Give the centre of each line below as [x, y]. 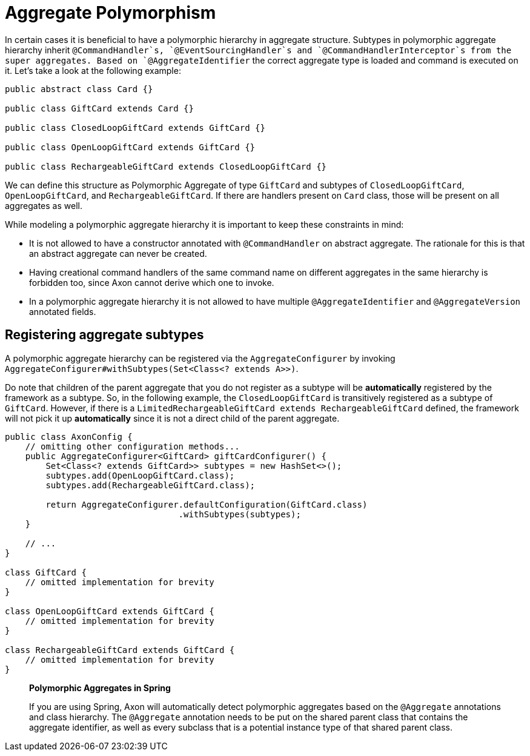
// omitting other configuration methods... [132, 446]
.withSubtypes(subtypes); [240, 514]
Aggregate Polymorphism [111, 13]
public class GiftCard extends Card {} [99, 108]
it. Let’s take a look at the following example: [93, 70]
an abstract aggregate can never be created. [118, 253]
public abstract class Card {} [79, 89]
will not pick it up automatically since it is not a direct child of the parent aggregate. [172, 418]
